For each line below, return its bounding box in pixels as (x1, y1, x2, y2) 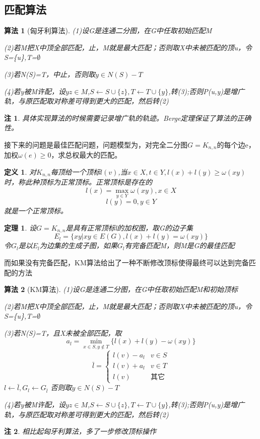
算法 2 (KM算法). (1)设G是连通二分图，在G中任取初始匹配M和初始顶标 (4, 284, 238, 295)
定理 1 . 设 (4, 222, 36, 233)
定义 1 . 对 (4, 167, 36, 177)
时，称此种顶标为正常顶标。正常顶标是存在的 (4, 177, 152, 187)
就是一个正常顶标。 (4, 205, 68, 216)
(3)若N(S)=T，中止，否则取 (4, 68, 96, 79)
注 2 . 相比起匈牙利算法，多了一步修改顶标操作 (4, 426, 156, 436)
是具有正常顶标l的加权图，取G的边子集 (66, 222, 193, 233)
